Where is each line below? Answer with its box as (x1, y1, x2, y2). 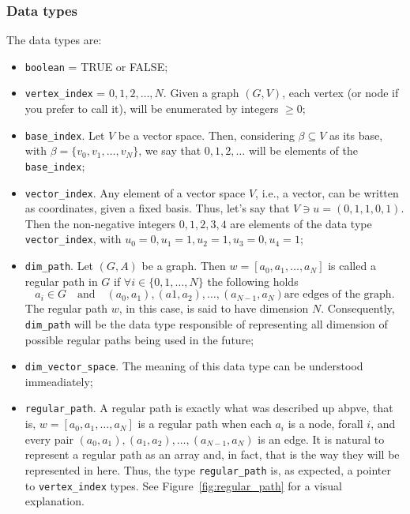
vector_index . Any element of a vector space (24, 184, 246, 201)
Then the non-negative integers (24, 215, 176, 231)
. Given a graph (163, 84, 239, 101)
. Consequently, (321, 300, 395, 317)
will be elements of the (248, 142, 359, 159)
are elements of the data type (230, 215, 372, 231)
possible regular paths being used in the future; (24, 331, 254, 347)
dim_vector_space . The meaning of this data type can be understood (24, 358, 363, 374)
